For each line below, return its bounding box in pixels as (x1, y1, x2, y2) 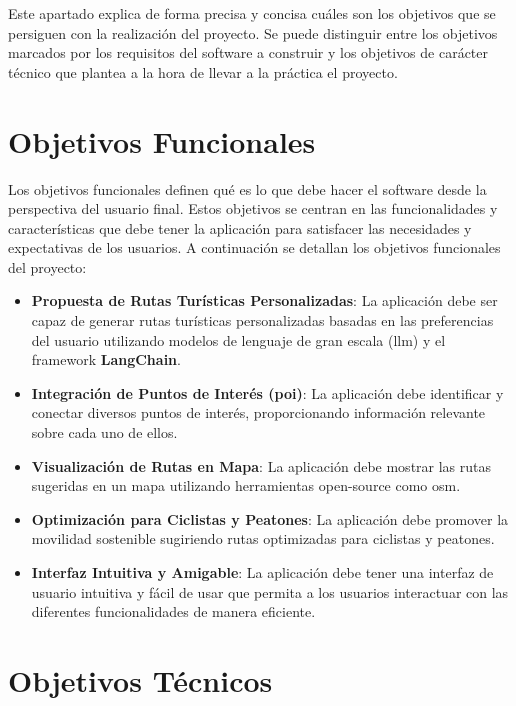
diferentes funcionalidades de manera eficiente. (31, 601, 316, 622)
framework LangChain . (31, 349, 181, 370)
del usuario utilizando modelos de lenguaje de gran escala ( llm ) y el (31, 329, 446, 350)
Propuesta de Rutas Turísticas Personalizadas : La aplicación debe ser (31, 290, 498, 311)
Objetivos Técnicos (8, 659, 273, 700)
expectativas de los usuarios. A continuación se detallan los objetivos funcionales (8, 237, 501, 258)
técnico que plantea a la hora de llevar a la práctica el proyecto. (8, 61, 398, 82)
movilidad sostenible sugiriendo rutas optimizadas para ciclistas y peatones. (31, 528, 495, 549)
